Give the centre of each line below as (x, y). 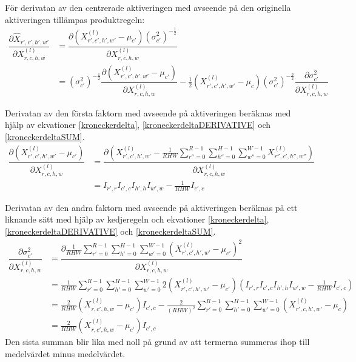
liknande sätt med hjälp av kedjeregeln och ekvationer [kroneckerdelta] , (137, 219)
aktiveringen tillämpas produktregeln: (75, 19)
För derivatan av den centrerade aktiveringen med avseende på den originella (148, 7)
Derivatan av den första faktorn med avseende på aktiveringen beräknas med (148, 112)
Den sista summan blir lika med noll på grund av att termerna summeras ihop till (157, 342)
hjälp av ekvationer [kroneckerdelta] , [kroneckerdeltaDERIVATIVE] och (138, 125)
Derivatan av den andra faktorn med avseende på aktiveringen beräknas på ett (151, 207)
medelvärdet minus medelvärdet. (65, 353)
